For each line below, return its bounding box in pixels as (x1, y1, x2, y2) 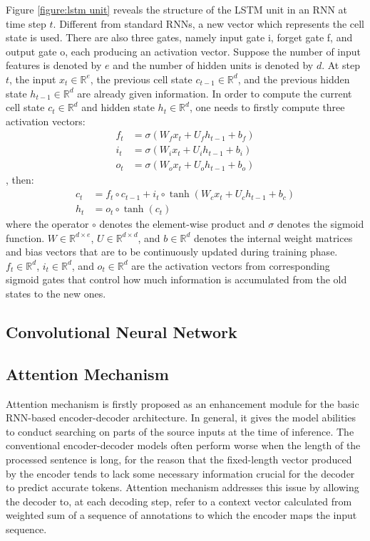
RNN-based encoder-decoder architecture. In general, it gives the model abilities (6, 410, 356, 425)
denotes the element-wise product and (99, 216, 265, 231)
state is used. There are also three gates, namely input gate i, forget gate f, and (6, 30, 353, 45)
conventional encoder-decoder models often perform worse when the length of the (6, 438, 361, 453)
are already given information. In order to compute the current (77, 85, 352, 100)
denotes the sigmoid (277, 216, 364, 231)
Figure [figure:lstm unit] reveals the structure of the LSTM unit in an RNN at (6, 2, 347, 16)
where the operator (6, 216, 89, 231)
